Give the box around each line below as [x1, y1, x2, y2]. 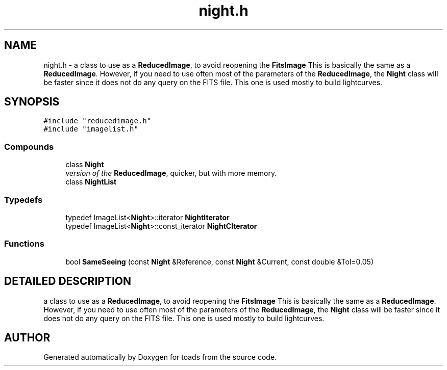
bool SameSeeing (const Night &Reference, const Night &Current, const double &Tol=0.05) [65, 257, 374, 266]
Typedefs [4, 194, 43, 205]
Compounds [4, 141, 54, 152]
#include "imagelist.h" [43, 125, 138, 134]
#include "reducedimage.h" [43, 117, 152, 125]
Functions [4, 239, 44, 249]
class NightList [65, 177, 117, 187]
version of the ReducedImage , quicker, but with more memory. [65, 169, 277, 178]
